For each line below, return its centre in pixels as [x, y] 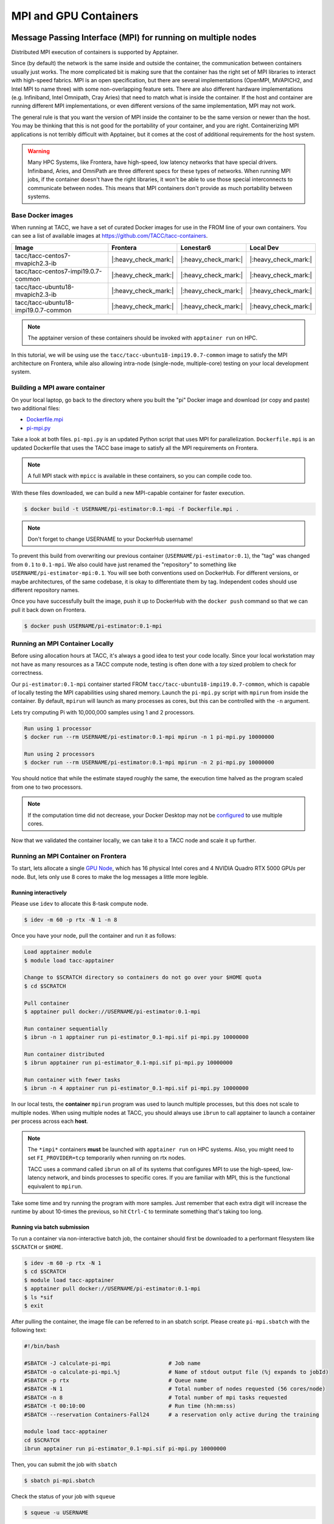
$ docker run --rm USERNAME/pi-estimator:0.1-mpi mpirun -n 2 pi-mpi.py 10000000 [149, 763]
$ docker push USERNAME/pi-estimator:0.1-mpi [93, 626]
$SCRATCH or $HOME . [37, 1247]
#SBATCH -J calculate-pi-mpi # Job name [112, 1363]
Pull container [47, 1003]
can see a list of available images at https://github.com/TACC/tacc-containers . [110, 236]
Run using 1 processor [58, 728]
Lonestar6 [196, 247]
